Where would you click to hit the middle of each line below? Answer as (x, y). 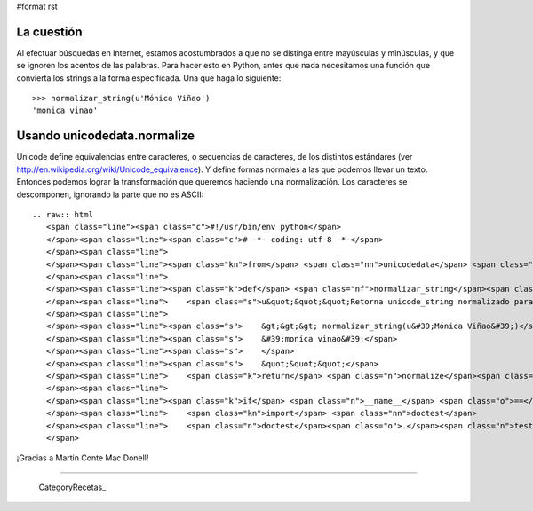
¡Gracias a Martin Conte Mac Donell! (83, 458)
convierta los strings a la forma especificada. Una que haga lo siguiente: (149, 78)
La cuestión (50, 31)
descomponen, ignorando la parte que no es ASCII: (110, 194)
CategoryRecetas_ (72, 487)
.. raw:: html (63, 214)
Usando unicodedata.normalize (106, 136)
